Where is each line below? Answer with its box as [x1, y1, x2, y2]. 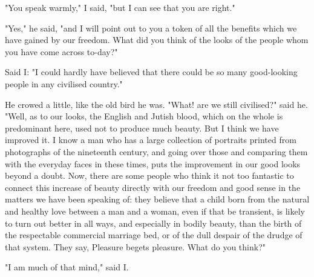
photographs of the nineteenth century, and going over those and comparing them [5, 145, 308, 158]
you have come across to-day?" [5, 45, 118, 58]
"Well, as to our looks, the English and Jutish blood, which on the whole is [5, 110, 283, 122]
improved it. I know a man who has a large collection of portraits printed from [5, 133, 296, 146]
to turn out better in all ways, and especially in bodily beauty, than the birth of [5, 216, 302, 229]
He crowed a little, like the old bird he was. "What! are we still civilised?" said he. [5, 98, 308, 110]
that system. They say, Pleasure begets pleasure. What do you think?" [5, 240, 266, 253]
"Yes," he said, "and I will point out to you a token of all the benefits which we [5, 21, 297, 34]
